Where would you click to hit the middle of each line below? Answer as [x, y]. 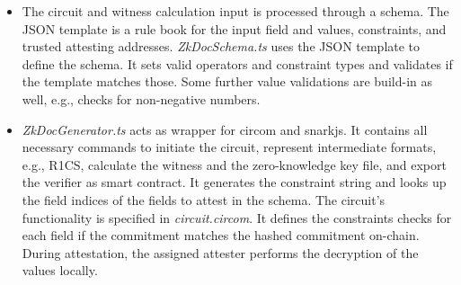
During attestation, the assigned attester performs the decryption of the [220, 252]
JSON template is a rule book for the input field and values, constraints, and [234, 28]
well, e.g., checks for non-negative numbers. [141, 98]
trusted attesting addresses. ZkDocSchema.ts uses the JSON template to [221, 46]
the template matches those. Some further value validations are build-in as [227, 81]
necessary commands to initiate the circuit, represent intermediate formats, [229, 147]
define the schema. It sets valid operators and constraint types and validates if [237, 63]
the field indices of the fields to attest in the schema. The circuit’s [204, 199]
